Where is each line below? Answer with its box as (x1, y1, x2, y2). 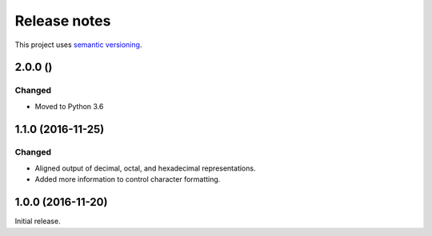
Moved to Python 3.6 (34, 101, 104, 111)
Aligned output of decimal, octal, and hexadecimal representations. (34, 163, 256, 173)
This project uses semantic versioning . (14, 40, 142, 49)
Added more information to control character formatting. (34, 175, 221, 184)
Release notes (14, 12, 111, 29)
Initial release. (14, 216, 61, 226)
